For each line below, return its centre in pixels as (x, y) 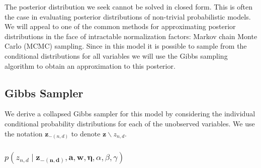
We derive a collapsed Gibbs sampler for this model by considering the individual (130, 114)
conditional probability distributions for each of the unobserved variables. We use (130, 123)
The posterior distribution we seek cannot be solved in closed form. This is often (129, 7)
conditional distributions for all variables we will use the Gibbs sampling (116, 55)
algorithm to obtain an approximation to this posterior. (90, 65)
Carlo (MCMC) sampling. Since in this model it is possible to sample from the (126, 46)
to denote (86, 133)
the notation (24, 133)
